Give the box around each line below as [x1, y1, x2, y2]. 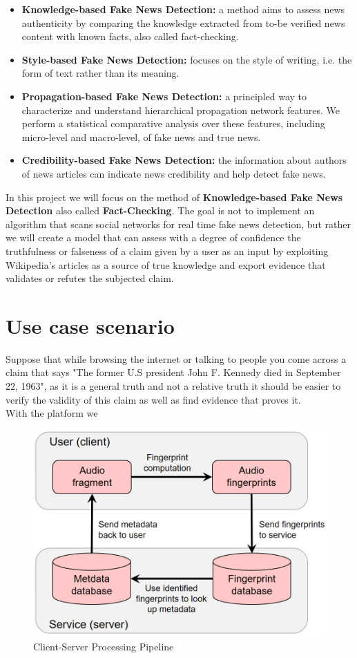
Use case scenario [6, 311, 175, 339]
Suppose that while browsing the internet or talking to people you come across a [6, 351, 347, 366]
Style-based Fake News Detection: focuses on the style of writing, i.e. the [21, 52, 352, 66]
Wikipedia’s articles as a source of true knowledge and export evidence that [6, 257, 326, 272]
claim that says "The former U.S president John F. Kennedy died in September [6, 365, 341, 379]
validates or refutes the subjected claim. [6, 271, 174, 285]
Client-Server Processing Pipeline [33, 639, 174, 653]
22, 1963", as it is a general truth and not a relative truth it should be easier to [6, 379, 341, 393]
